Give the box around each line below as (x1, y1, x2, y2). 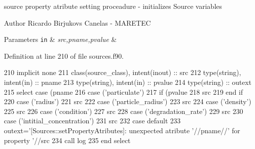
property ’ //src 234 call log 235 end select (4, 135, 131, 145)
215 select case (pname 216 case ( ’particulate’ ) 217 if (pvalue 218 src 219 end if (4, 86, 243, 97)
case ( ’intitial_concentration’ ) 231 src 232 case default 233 (4, 115, 181, 126)
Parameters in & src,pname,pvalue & (4, 34, 117, 44)
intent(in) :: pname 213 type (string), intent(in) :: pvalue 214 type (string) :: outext (4, 77, 252, 87)
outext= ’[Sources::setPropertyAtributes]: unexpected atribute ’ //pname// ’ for (4, 125, 240, 135)
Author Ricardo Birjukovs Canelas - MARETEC (4, 17, 151, 28)
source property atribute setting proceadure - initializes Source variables (4, 1, 222, 11)
